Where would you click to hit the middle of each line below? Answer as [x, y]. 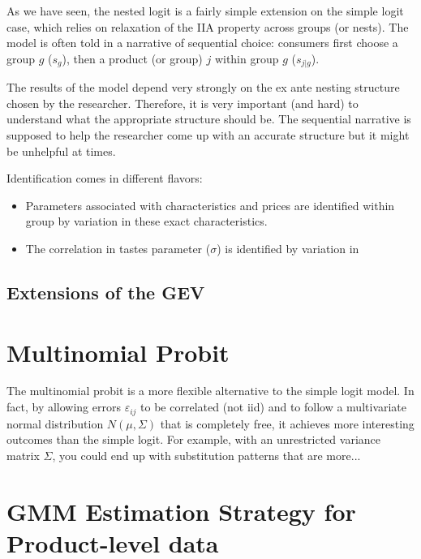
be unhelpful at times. [61, 150]
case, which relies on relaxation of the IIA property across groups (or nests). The [208, 26]
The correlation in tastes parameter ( [118, 248]
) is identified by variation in [288, 248]
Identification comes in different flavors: [105, 178]
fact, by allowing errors [64, 407]
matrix [23, 455]
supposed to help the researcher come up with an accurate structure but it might [208, 135]
